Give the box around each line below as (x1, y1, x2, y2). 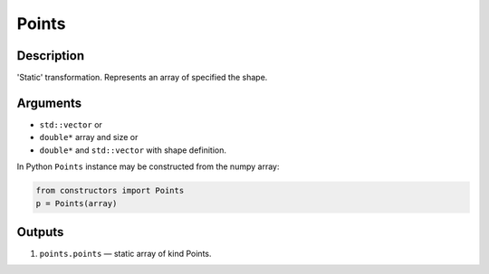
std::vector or (39, 118, 103, 130)
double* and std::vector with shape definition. (39, 145, 226, 156)
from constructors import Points (35, 185, 185, 196)
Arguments (16, 95, 82, 110)
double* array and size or (39, 132, 139, 143)
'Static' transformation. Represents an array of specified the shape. (16, 72, 268, 83)
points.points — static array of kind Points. (39, 249, 212, 260)
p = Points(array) (35, 198, 118, 208)
